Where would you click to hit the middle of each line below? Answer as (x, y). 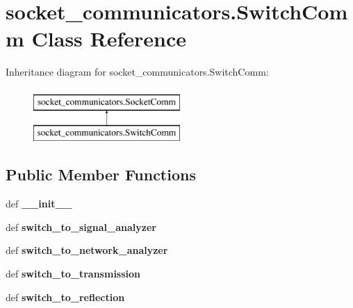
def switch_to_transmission (73, 274)
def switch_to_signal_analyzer (81, 226)
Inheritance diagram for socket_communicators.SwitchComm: (137, 72)
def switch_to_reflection (65, 297)
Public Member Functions (101, 174)
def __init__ (39, 204)
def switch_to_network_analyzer (87, 250)
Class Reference (109, 38)
